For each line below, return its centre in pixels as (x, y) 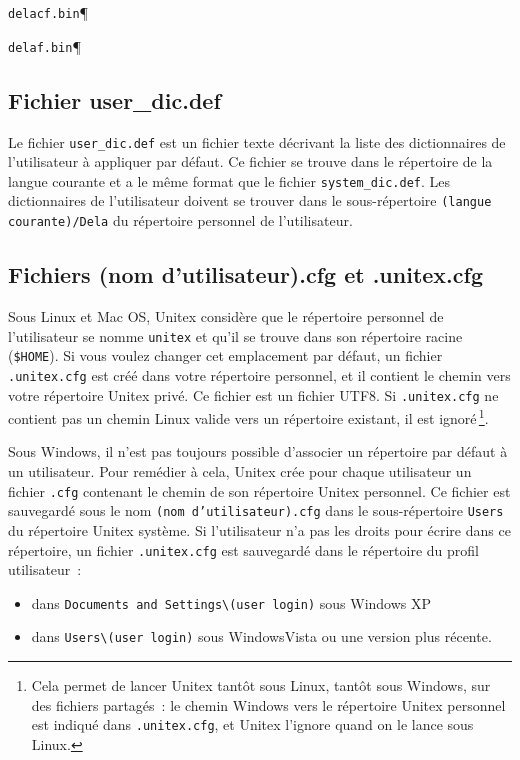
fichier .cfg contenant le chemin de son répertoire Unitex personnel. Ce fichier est (259, 490)
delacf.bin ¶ (48, 12)
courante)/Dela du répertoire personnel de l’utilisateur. (180, 220)
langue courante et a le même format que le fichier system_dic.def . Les (229, 180)
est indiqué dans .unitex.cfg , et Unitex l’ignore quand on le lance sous (252, 724)
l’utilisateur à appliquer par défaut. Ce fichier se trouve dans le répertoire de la (250, 161)
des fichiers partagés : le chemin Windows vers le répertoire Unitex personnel (268, 704)
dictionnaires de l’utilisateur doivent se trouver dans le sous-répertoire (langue (250, 200)
